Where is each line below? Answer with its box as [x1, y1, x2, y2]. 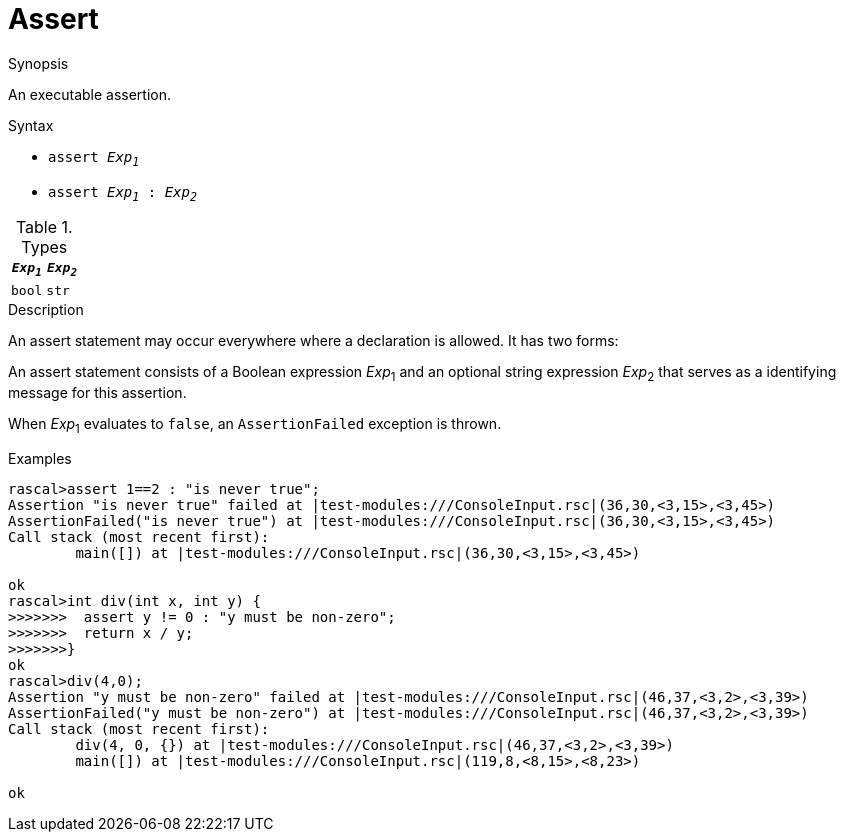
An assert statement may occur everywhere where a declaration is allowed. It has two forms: [8, 331, 619, 349]
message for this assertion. [8, 383, 187, 401]
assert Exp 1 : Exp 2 [48, 183, 197, 204]
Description [8, 300, 84, 318]
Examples [8, 449, 72, 467]
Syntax [8, 116, 54, 134]
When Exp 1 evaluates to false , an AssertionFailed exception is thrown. [8, 414, 502, 436]
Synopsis [8, 54, 69, 72]
